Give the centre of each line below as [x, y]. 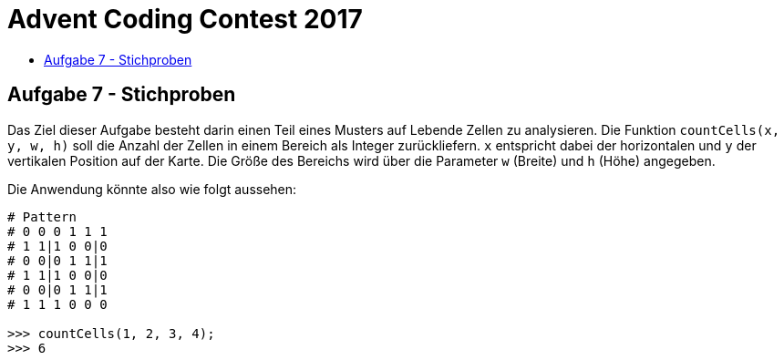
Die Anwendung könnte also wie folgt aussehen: [152, 189]
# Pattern [42, 216]
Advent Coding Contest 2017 [185, 19]
